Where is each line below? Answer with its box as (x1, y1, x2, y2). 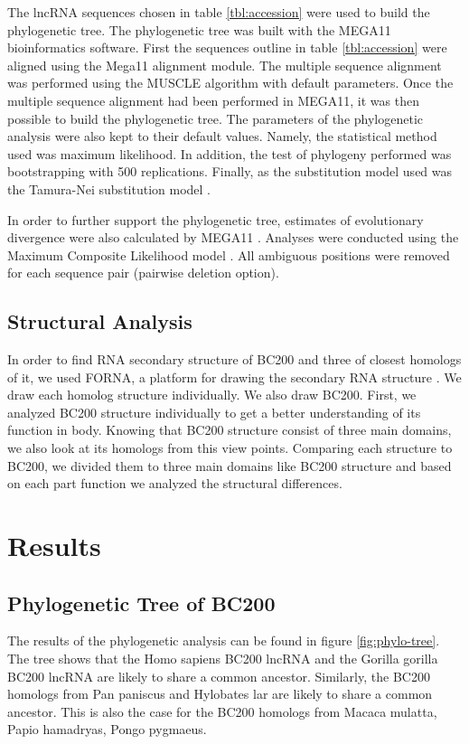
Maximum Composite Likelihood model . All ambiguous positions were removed (7, 245, 450, 264)
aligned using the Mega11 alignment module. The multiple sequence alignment (7, 55, 442, 74)
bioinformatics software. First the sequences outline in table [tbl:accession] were (7, 38, 447, 57)
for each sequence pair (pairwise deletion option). (7, 263, 279, 282)
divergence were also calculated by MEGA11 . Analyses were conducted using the (7, 228, 459, 247)
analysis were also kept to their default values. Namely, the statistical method (7, 127, 437, 146)
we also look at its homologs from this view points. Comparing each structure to (7, 438, 453, 457)
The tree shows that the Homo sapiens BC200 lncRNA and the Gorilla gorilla (7, 649, 438, 668)
